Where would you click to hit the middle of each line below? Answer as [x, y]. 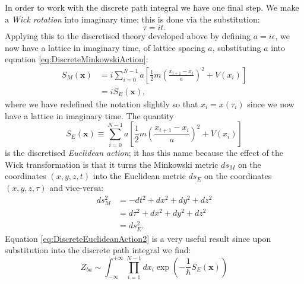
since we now [271, 104]
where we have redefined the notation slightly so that [102, 104]
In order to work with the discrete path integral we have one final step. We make [152, 7]
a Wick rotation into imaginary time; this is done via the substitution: [132, 19]
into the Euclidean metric [139, 176]
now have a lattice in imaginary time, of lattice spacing [105, 47]
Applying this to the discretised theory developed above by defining [128, 36]
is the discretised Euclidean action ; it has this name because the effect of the [144, 153]
